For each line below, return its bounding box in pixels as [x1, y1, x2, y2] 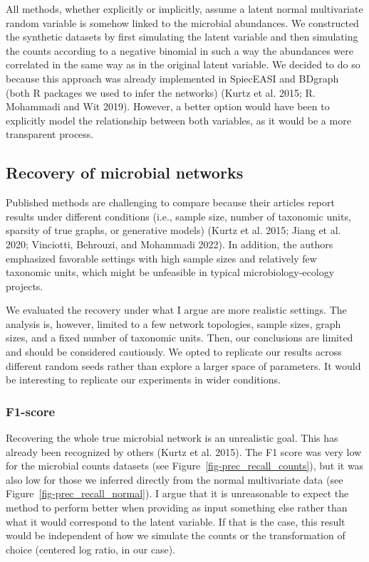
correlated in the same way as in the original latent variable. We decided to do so [6, 57, 360, 72]
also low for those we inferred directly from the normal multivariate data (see [6, 472, 343, 487]
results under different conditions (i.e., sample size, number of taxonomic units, [6, 208, 351, 223]
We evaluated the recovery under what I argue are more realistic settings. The [6, 302, 347, 317]
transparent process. [6, 127, 94, 142]
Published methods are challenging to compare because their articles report [6, 195, 335, 210]
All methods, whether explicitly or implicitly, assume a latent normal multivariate [6, 1, 363, 16]
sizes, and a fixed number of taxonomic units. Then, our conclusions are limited [6, 330, 353, 345]
